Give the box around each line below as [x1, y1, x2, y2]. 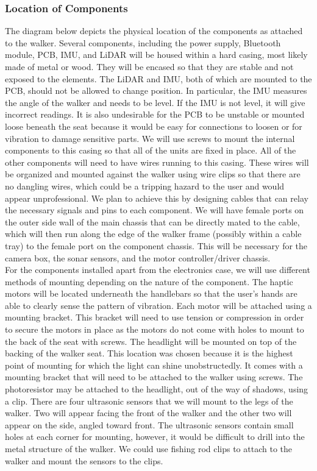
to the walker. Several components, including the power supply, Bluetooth [5, 36, 281, 49]
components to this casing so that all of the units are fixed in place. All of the [5, 144, 296, 157]
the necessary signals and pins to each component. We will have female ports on [5, 204, 304, 216]
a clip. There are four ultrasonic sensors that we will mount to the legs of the [5, 394, 293, 407]
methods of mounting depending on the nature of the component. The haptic [5, 275, 293, 288]
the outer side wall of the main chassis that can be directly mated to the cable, [5, 215, 300, 228]
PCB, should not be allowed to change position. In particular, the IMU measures [5, 84, 307, 97]
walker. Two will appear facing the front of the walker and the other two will [5, 406, 292, 419]
